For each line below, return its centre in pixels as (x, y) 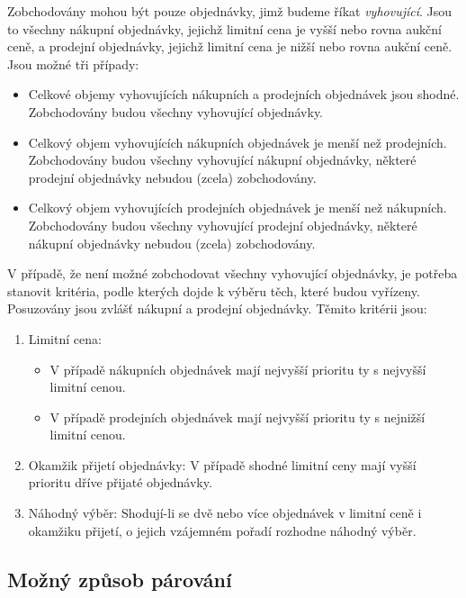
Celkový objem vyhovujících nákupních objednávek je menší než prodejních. (237, 142)
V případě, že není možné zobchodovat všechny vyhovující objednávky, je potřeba (233, 273)
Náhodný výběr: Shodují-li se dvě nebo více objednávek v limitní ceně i (225, 513)
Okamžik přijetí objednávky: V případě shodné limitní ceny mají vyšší (222, 464)
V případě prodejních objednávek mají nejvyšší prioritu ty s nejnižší (237, 417)
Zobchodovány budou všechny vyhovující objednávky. (176, 111)
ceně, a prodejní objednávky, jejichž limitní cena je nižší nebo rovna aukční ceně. (230, 46)
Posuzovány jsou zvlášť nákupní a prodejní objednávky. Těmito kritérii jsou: (217, 308)
